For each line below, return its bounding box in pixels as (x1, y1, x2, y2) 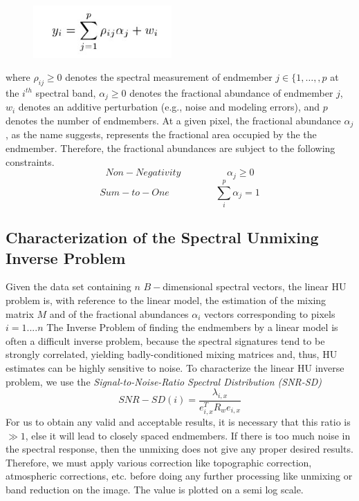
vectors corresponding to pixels (204, 306, 335, 321)
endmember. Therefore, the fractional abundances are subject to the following (6, 141, 335, 155)
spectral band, (35, 85, 96, 100)
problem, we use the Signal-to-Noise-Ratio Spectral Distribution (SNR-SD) (6, 374, 322, 388)
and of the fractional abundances (49, 306, 189, 321)
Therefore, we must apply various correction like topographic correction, (6, 455, 312, 469)
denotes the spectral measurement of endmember (65, 70, 273, 84)
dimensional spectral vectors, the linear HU (163, 279, 347, 294)
